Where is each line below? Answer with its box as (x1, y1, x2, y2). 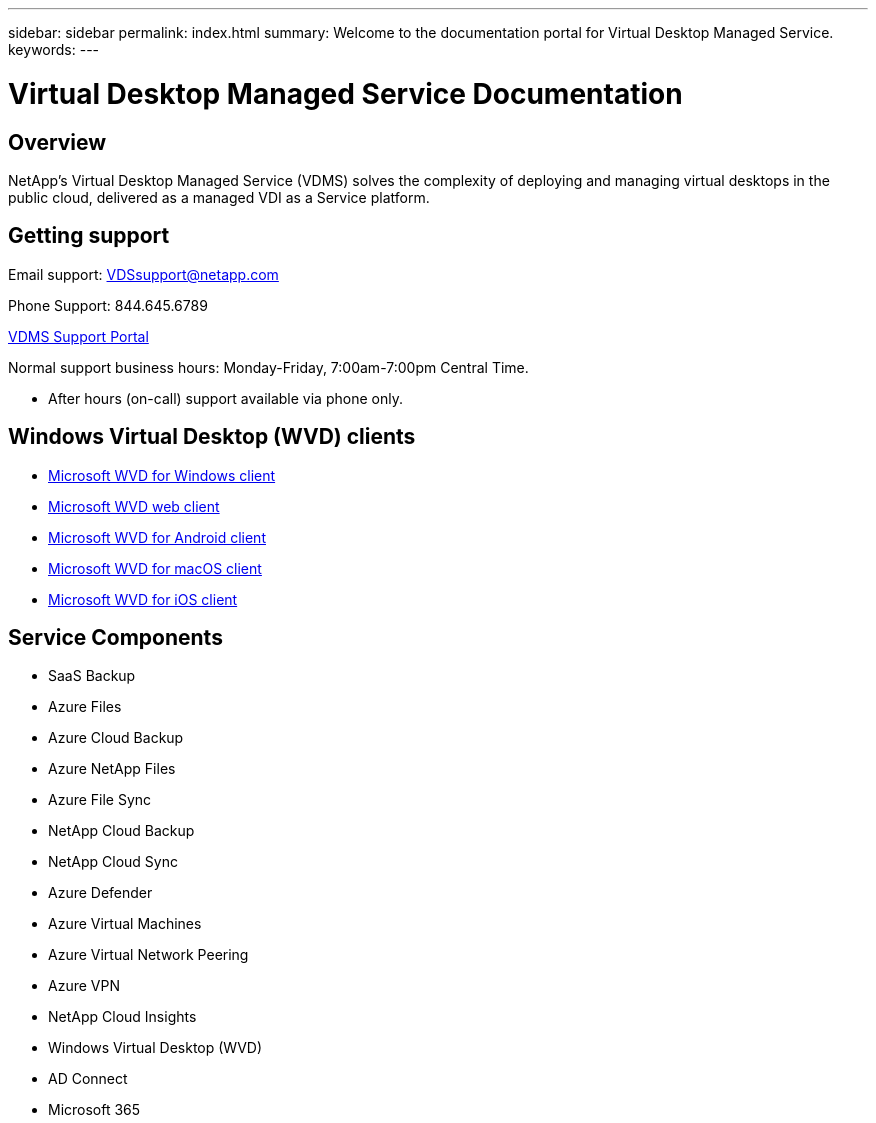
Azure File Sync (48, 791, 152, 809)
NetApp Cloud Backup (48, 822, 195, 840)
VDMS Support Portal (8, 327, 149, 345)
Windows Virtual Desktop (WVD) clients (8, 424, 416, 450)
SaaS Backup (48, 667, 136, 685)
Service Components (8, 625, 223, 651)
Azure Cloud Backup (48, 729, 184, 747)
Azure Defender (48, 884, 153, 902)
